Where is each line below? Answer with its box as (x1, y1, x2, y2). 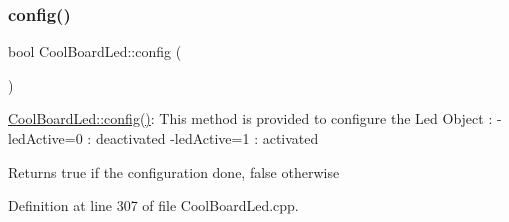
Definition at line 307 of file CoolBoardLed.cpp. (8, 195, 299, 216)
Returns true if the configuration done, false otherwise (8, 161, 340, 182)
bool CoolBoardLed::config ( (8, 41, 182, 62)
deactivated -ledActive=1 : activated (95, 128, 319, 148)
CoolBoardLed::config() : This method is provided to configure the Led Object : (8, 108, 493, 129)
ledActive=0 (8, 128, 83, 148)
